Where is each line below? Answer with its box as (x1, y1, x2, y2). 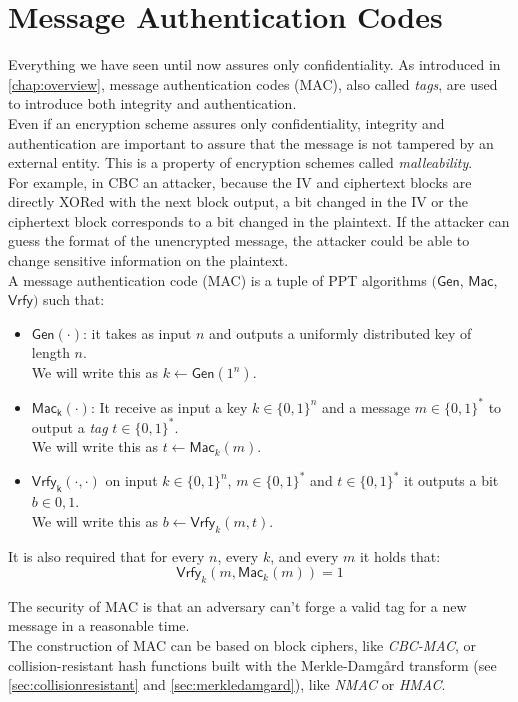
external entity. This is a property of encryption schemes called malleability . (8, 152, 473, 173)
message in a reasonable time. (8, 615, 190, 636)
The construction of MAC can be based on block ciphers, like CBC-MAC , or (8, 635, 477, 656)
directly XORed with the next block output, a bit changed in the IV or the (8, 191, 468, 212)
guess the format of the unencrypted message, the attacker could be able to (8, 230, 470, 251)
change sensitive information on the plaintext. (8, 250, 289, 271)
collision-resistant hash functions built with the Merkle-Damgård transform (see (8, 654, 497, 675)
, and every (270, 545, 339, 566)
